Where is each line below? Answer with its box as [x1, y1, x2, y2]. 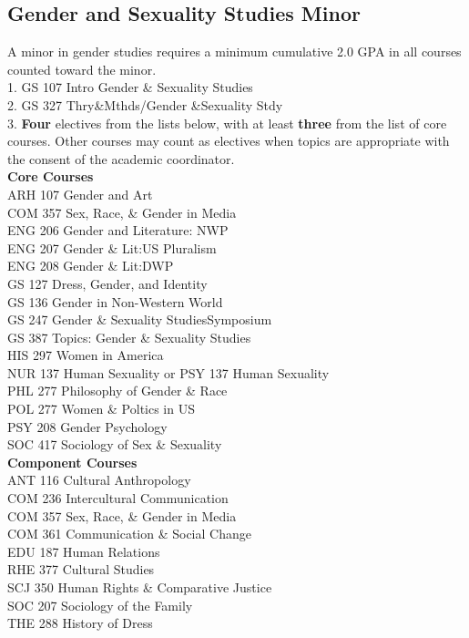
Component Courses [7, 452, 138, 471]
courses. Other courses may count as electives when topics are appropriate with [7, 131, 450, 150]
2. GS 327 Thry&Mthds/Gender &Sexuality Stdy [7, 95, 283, 114]
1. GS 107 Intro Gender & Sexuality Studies [7, 77, 253, 97]
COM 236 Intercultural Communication [7, 489, 229, 508]
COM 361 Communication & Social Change [7, 524, 251, 543]
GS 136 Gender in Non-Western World [7, 292, 223, 311]
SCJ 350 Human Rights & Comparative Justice [7, 578, 272, 597]
